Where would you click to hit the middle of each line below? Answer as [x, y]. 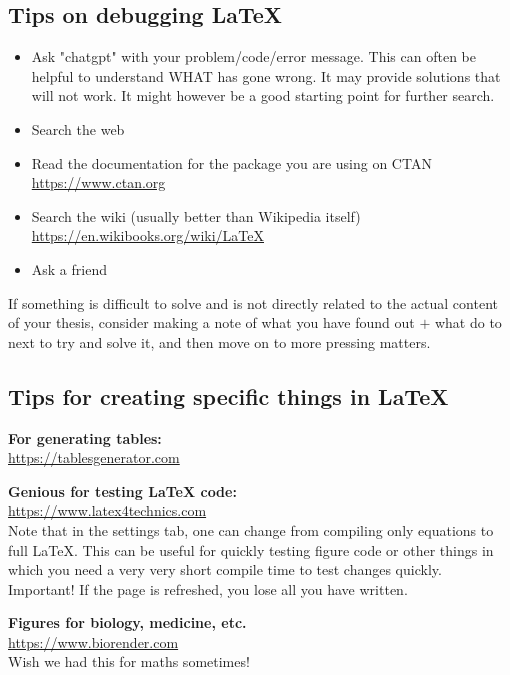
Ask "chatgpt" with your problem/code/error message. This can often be [253, 56]
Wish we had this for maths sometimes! [129, 661]
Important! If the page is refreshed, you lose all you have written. [208, 588]
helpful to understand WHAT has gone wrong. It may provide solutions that [266, 75]
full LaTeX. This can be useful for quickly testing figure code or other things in [251, 549]
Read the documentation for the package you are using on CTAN [231, 162]
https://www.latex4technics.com [107, 510]
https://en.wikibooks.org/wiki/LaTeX [147, 235]
